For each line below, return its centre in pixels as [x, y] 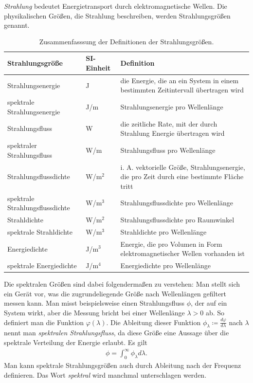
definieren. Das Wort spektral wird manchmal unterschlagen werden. [105, 374]
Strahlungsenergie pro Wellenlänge [172, 107]
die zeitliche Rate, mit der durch [169, 123]
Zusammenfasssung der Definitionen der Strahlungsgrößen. [126, 41]
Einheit [98, 67]
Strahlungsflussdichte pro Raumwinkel [177, 220]
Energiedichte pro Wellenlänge [166, 265]
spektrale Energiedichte [42, 265]
